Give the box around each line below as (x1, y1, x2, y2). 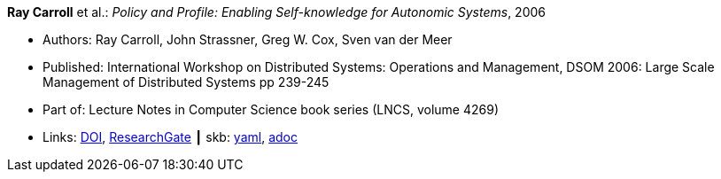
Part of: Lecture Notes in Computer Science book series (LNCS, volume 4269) (43, 102, 499, 117)
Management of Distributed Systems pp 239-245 (43, 74, 329, 89)
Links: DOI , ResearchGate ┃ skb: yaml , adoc (43, 129, 298, 144)
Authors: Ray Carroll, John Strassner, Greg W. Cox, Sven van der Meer (43, 32, 453, 47)
